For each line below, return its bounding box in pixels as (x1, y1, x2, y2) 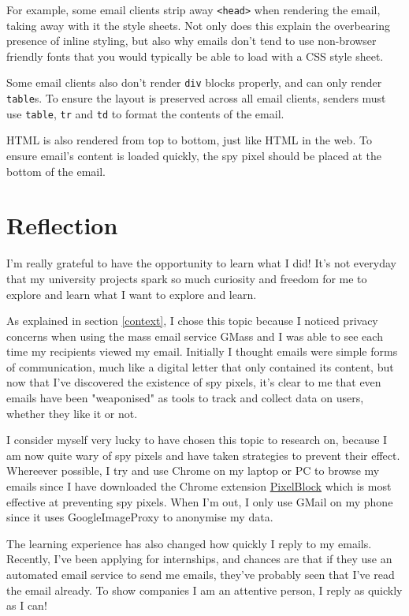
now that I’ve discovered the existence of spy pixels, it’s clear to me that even (6, 374, 381, 390)
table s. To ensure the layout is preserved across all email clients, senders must (6, 90, 386, 106)
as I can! (6, 597, 47, 614)
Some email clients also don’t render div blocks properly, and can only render (6, 74, 382, 91)
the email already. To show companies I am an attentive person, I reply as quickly (6, 581, 403, 598)
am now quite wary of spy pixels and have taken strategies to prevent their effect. (6, 446, 400, 463)
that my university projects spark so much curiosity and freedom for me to (6, 270, 367, 286)
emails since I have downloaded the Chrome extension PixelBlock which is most (6, 478, 392, 495)
